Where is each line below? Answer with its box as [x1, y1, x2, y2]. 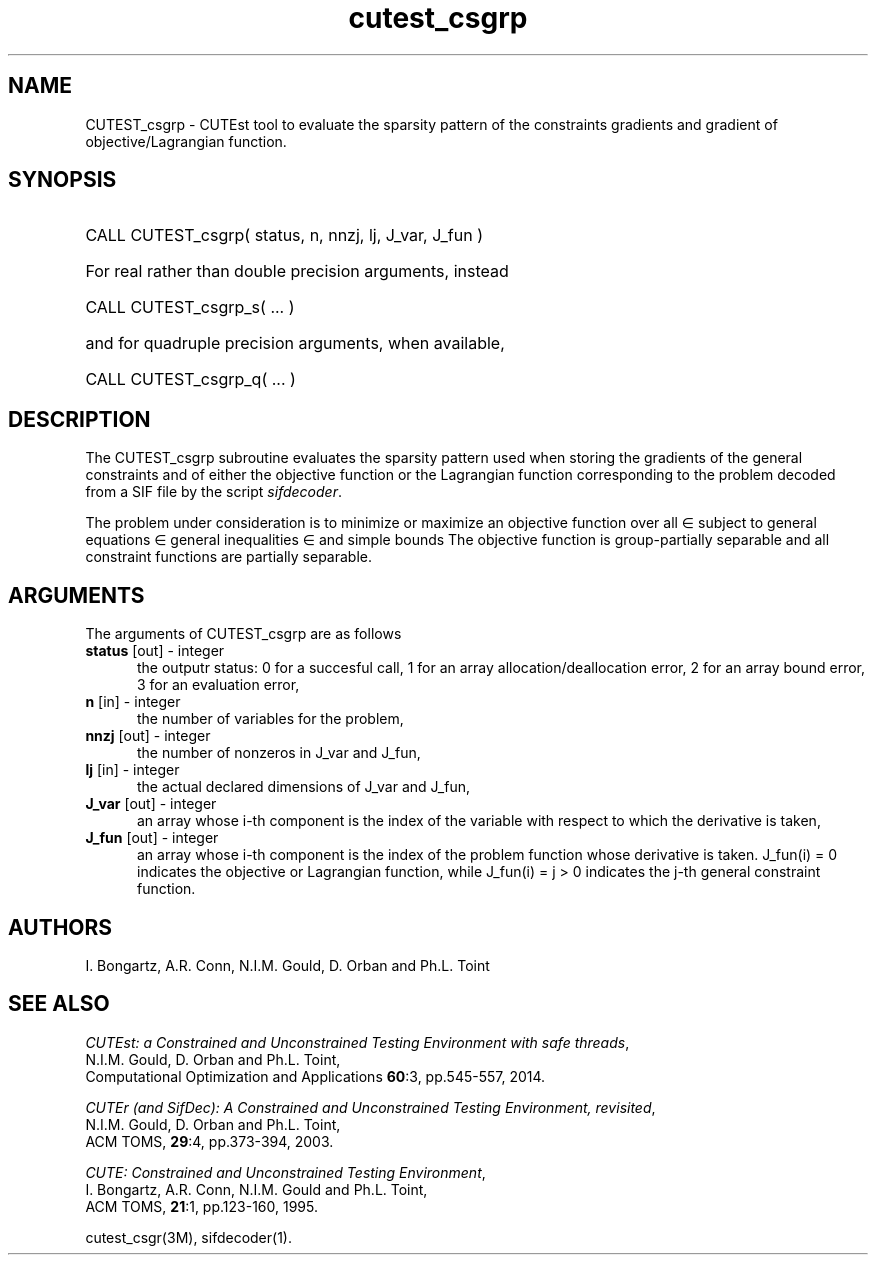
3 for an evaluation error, [137, 676, 300, 694]
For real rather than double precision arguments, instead [85, 261, 509, 282]
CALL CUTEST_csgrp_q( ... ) [85, 369, 296, 390]
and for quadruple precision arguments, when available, [85, 333, 505, 354]
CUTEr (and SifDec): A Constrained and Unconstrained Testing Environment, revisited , [85, 1098, 656, 1116]
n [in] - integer [85, 693, 181, 711]
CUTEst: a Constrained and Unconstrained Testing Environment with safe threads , [85, 1033, 630, 1051]
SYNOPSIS [8, 167, 117, 193]
